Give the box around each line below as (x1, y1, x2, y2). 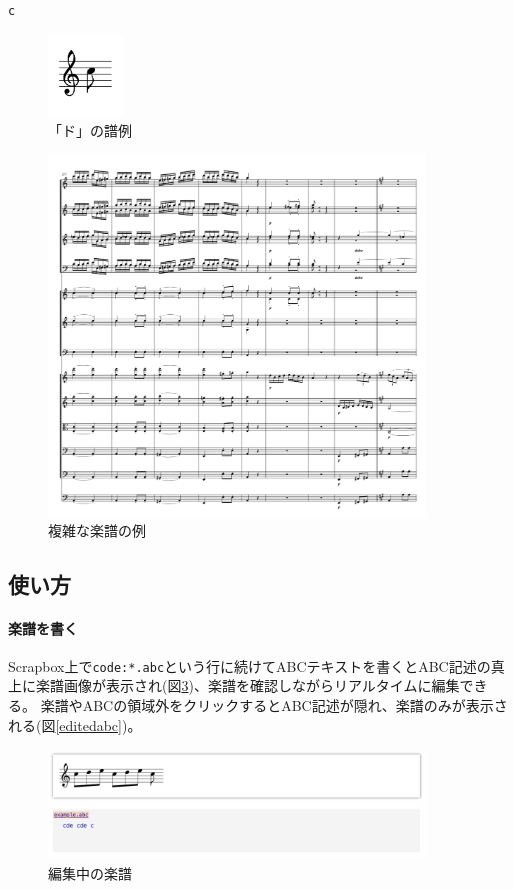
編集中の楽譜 (48, 862, 132, 883)
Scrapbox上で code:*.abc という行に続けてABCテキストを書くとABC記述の (8, 655, 491, 676)
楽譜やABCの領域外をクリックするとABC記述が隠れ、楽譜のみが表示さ (40, 695, 508, 716)
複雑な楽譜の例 (48, 519, 146, 540)
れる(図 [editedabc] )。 (8, 714, 142, 735)
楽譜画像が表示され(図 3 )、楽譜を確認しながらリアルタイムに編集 (35, 675, 460, 696)
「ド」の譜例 (48, 120, 132, 141)
